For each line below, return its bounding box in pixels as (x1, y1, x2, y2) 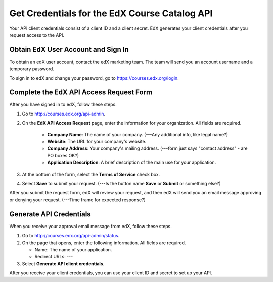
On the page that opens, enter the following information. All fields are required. (22, 240, 186, 246)
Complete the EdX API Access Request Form (9, 88, 153, 97)
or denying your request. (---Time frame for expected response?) (9, 197, 146, 203)
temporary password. (9, 66, 54, 72)
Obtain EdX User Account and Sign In (9, 45, 129, 54)
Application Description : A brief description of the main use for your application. (47, 159, 216, 166)
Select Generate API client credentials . (22, 260, 105, 267)
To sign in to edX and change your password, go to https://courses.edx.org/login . (9, 75, 179, 81)
